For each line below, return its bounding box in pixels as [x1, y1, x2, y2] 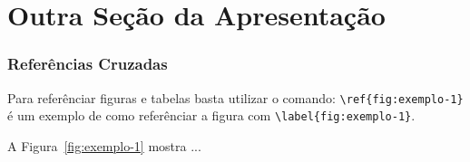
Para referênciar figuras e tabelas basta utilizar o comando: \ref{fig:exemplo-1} [7, 88, 464, 107]
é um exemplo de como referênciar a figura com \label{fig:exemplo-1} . [7, 106, 416, 125]
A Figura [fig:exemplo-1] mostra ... [7, 136, 201, 155]
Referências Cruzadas [7, 52, 168, 75]
